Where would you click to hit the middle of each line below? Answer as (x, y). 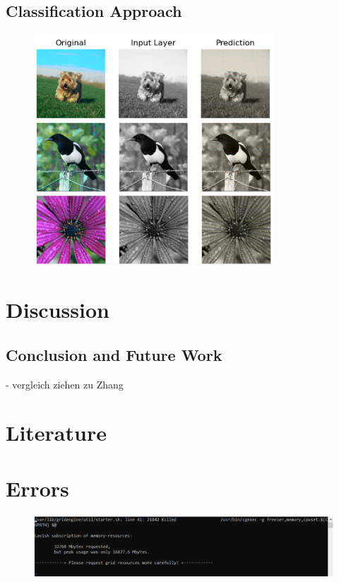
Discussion (58, 310)
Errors (37, 488)
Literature (56, 433)
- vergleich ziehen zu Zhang (65, 384)
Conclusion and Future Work (114, 354)
